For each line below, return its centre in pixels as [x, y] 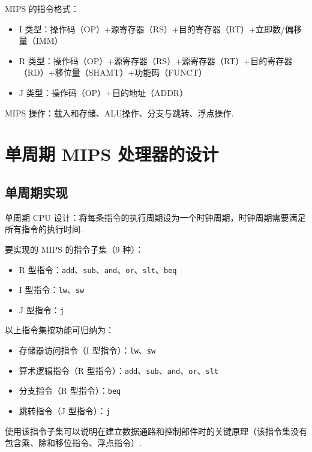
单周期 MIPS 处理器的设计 [112, 154]
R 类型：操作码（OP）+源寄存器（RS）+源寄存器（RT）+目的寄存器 [156, 60]
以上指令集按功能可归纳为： [59, 330]
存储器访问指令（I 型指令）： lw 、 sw [87, 350]
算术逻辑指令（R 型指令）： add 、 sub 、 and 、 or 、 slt [119, 370]
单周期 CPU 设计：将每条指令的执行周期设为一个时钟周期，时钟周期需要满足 [155, 217]
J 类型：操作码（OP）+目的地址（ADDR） [103, 92]
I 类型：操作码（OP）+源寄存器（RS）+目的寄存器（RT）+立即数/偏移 [160, 29]
